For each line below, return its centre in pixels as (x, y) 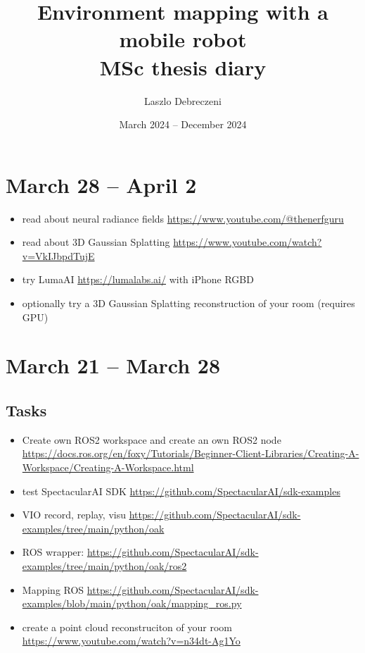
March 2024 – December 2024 (183, 124)
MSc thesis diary (183, 67)
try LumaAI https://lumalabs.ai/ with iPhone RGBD (138, 279)
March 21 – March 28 (113, 365)
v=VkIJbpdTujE (58, 255)
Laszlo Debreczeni (183, 100)
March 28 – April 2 (101, 184)
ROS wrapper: (53, 552)
